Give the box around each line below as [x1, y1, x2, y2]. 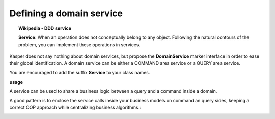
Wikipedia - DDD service [18, 25, 71, 31]
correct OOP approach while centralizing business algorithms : [9, 104, 141, 111]
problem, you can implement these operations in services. [18, 42, 140, 48]
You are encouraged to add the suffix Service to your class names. [9, 69, 150, 75]
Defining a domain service [9, 8, 123, 19]
